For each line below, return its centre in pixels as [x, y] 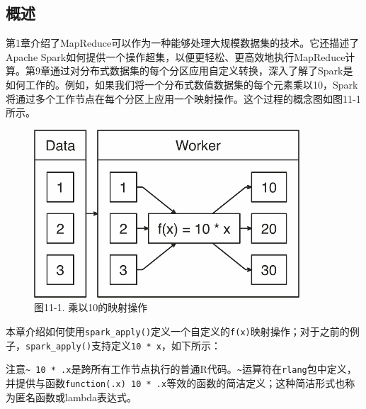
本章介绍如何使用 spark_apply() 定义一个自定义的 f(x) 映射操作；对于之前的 [178, 331]
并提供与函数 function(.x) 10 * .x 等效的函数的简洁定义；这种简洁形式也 [176, 382]
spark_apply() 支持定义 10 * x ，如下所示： [124, 345]
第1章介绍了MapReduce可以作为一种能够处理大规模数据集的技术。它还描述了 [183, 43]
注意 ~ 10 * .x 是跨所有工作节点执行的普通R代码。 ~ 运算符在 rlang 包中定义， [181, 369]
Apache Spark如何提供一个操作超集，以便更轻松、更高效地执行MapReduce [176, 56]
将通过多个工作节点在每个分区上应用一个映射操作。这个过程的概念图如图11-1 [183, 98]
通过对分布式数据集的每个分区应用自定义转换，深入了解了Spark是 [201, 71]
